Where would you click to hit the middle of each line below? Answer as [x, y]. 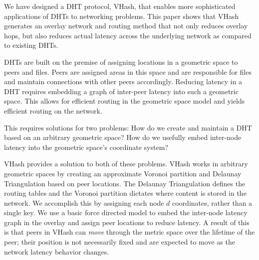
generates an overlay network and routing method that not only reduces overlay [126, 26]
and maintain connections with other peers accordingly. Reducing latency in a [123, 81]
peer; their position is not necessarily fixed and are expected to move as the [120, 242]
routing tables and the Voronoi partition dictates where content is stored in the [125, 193]
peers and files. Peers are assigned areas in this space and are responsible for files [128, 71]
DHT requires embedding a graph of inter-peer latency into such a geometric [121, 91]
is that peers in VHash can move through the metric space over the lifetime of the [129, 232]
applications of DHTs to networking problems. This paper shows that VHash [122, 16]
